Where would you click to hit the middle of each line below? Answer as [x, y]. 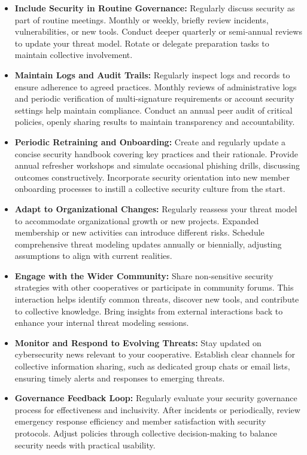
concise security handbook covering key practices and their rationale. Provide [156, 153]
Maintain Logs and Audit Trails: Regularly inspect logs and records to [152, 74]
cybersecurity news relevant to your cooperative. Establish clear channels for [155, 354]
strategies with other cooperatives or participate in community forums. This [154, 287]
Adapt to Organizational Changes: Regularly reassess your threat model [156, 208]
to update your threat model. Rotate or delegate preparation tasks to [142, 43]
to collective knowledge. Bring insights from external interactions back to [149, 311]
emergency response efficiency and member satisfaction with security [140, 421]
